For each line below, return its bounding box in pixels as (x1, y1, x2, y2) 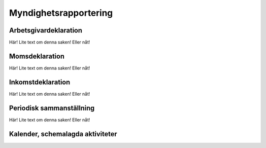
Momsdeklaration (9, 52, 65, 60)
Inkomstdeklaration (9, 78, 70, 86)
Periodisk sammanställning (9, 104, 95, 112)
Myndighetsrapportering (9, 7, 113, 18)
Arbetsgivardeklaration (9, 26, 82, 35)
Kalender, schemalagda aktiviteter (9, 130, 118, 138)
